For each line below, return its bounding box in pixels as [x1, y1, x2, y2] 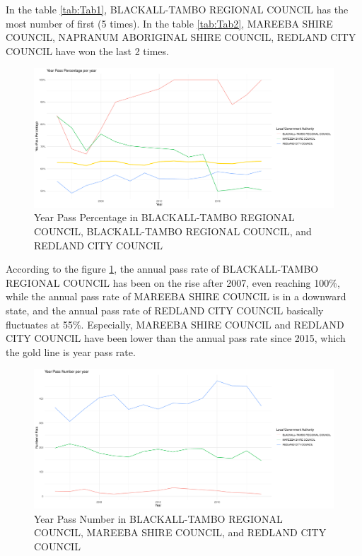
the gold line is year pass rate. [6, 344, 136, 359]
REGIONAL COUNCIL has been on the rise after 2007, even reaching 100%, [6, 275, 340, 290]
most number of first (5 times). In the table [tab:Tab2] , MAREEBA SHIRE [6, 16, 333, 30]
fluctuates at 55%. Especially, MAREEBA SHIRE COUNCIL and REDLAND [6, 317, 344, 331]
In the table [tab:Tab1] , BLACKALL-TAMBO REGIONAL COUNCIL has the [6, 2, 349, 16]
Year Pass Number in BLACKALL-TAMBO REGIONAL [34, 511, 283, 526]
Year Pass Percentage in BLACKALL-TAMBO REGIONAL [34, 210, 295, 225]
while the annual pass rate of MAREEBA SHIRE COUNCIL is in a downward [6, 289, 346, 304]
